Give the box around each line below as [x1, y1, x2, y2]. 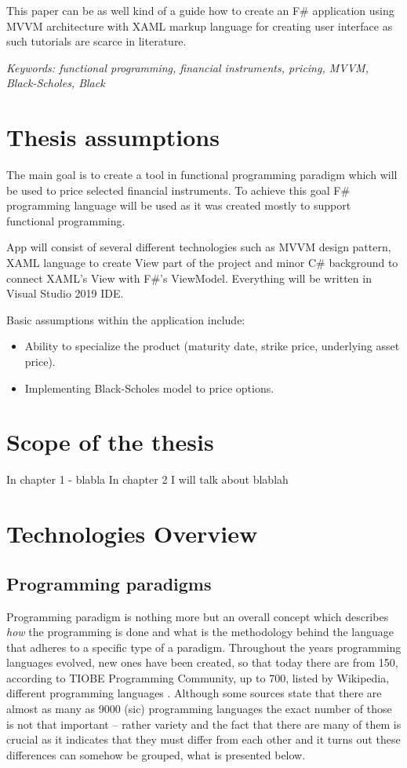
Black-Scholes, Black [6, 75, 105, 91]
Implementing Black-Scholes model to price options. [24, 379, 274, 396]
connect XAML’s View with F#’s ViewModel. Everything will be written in [6, 269, 372, 286]
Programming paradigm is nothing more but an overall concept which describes [6, 608, 389, 624]
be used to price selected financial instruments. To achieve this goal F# [6, 181, 351, 198]
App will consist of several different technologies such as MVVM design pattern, [6, 239, 391, 255]
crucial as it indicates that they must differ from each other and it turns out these [6, 731, 401, 748]
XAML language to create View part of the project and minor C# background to [6, 254, 398, 271]
